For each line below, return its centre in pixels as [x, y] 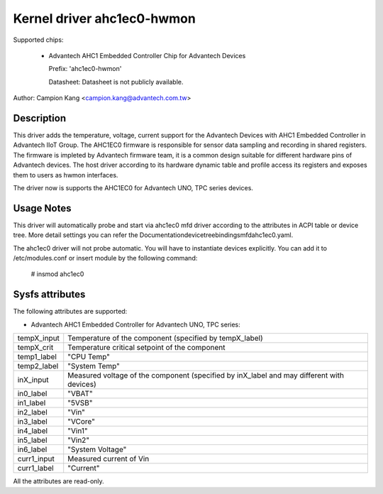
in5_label [32, 440]
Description [40, 118]
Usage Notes [42, 208]
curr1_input [36, 459]
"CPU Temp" [89, 357]
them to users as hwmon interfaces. [66, 175]
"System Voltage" [97, 449]
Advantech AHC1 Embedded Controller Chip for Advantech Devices [147, 55]
